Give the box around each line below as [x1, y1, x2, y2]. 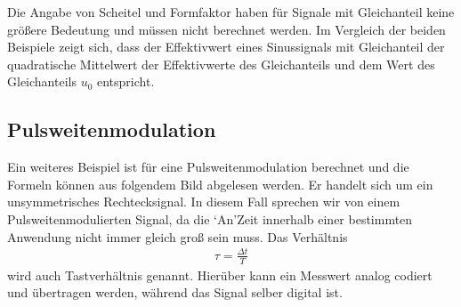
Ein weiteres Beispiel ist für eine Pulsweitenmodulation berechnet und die [7, 158, 409, 176]
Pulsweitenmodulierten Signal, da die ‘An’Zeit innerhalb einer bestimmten [7, 209, 413, 228]
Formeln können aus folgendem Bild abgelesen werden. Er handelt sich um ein [7, 174, 433, 193]
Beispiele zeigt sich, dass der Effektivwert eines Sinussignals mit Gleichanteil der [7, 37, 445, 56]
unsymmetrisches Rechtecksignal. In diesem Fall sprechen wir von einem [7, 192, 400, 211]
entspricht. [96, 72, 155, 91]
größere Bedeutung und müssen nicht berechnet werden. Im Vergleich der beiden [7, 20, 446, 38]
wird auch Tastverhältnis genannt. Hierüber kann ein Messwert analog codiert [7, 265, 433, 284]
